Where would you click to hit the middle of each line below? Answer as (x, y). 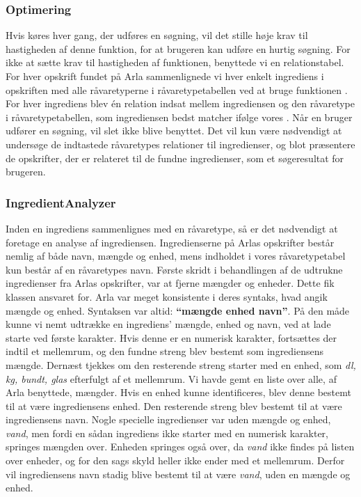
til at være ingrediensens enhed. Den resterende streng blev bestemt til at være (174, 405)
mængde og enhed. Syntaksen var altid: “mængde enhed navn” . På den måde (178, 310)
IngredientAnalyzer (61, 202)
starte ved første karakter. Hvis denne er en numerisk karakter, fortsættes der (171, 337)
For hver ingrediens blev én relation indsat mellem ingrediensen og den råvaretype (180, 103)
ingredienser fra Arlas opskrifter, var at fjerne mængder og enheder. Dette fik (170, 283)
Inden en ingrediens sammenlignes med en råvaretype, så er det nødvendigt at (172, 228)
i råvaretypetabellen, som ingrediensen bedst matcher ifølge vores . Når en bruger (179, 117)
